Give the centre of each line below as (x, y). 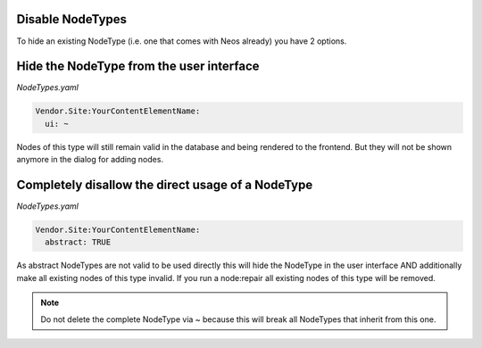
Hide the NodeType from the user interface (138, 66)
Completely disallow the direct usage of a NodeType (165, 184)
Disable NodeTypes (72, 19)
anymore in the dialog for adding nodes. (90, 160)
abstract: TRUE (78, 242)
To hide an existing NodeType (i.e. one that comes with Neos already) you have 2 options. (182, 41)
